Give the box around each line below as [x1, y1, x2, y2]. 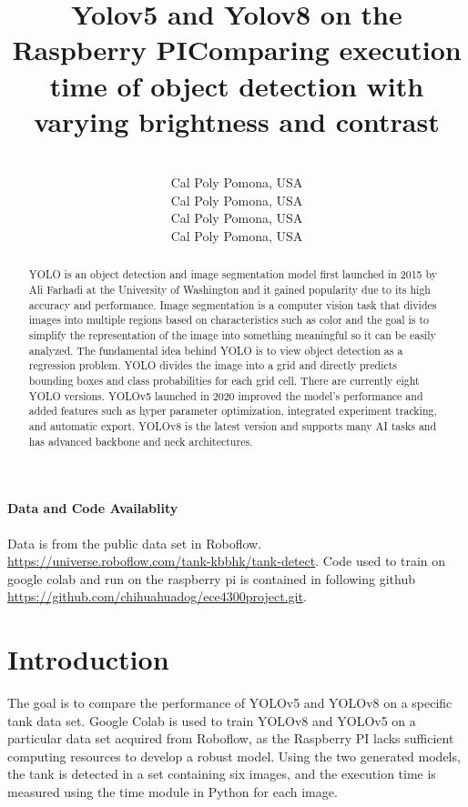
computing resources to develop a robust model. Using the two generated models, [7, 746, 461, 765]
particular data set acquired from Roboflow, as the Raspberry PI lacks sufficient [7, 729, 454, 748]
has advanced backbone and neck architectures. [28, 433, 253, 449]
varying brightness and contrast [34, 102, 440, 139]
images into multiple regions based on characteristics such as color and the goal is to [28, 312, 430, 328]
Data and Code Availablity [7, 499, 178, 518]
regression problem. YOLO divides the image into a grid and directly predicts [28, 358, 398, 373]
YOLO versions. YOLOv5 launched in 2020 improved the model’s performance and [28, 388, 423, 403]
